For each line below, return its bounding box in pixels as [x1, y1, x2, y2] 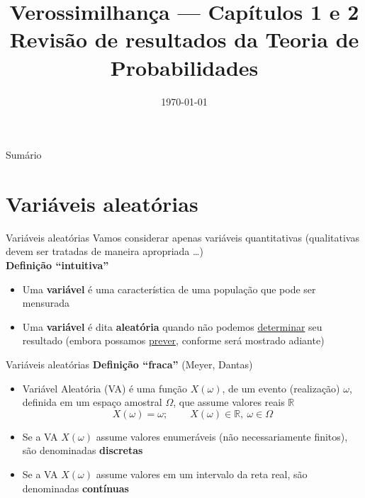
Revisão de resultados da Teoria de [9, 25, 359, 54]
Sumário [6, 147, 42, 162]
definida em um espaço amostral [22, 395, 162, 409]
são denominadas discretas [22, 443, 143, 458]
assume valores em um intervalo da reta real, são [96, 466, 308, 481]
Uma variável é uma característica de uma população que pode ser [22, 281, 316, 296]
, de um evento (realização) [222, 380, 340, 395]
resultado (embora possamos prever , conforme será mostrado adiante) [22, 333, 325, 348]
